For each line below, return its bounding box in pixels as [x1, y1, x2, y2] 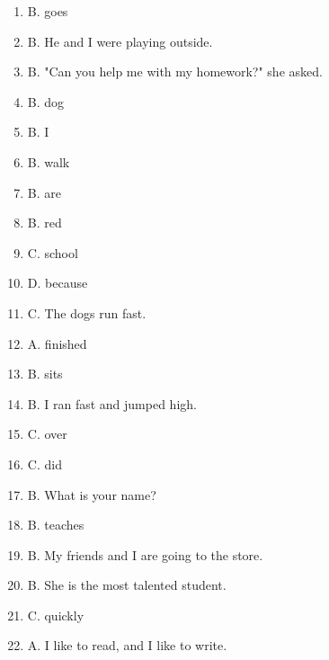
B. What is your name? [27, 485, 156, 504]
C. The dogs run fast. [27, 303, 147, 322]
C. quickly [27, 605, 84, 624]
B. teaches [27, 515, 84, 534]
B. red [27, 213, 62, 232]
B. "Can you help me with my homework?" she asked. [27, 62, 323, 81]
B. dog [27, 92, 65, 111]
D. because [27, 273, 88, 292]
